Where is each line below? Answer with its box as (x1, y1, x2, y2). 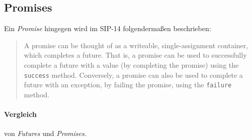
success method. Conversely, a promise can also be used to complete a (24, 69, 243, 80)
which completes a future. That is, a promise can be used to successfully (24, 50, 247, 60)
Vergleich (4, 109, 37, 119)
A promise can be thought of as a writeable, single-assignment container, (24, 40, 248, 50)
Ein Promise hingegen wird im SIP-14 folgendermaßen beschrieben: (4, 23, 211, 34)
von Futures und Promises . (4, 128, 87, 138)
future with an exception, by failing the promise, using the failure (24, 79, 232, 90)
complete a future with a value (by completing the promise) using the (24, 59, 239, 70)
